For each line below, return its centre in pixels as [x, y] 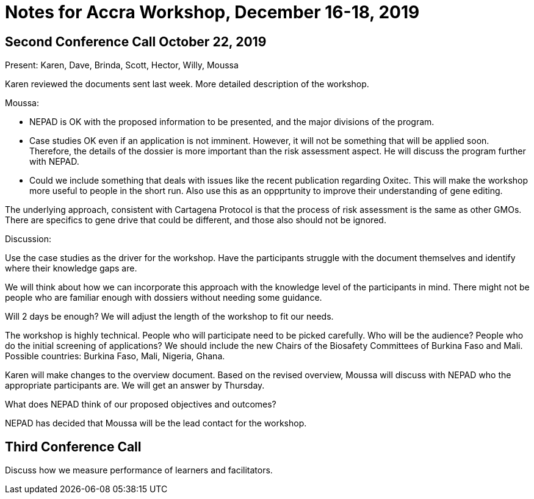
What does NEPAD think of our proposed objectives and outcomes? [141, 404]
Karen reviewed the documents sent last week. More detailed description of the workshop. [187, 84]
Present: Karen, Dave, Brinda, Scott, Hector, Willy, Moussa [122, 65]
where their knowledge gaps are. [71, 268]
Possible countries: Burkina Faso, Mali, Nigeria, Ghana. [115, 356]
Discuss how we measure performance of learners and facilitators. [139, 470]
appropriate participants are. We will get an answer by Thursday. [135, 386]
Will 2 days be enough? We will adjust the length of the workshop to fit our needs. [169, 317]
